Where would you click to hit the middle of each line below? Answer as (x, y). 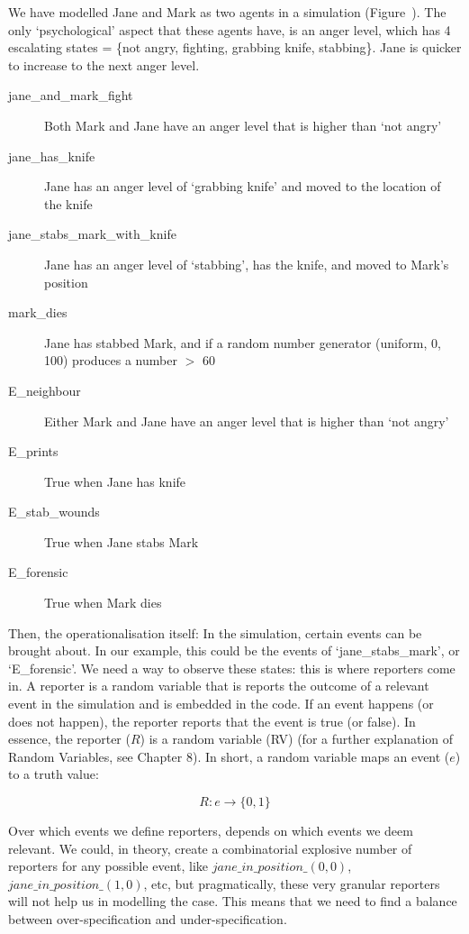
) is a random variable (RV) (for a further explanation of (297, 739)
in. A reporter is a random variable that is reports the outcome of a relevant (219, 686)
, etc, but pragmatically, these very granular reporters (292, 883)
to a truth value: (54, 774)
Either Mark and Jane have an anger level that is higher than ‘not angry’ (247, 421)
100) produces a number (111, 360)
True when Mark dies (103, 603)
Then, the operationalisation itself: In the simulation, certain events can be (215, 632)
